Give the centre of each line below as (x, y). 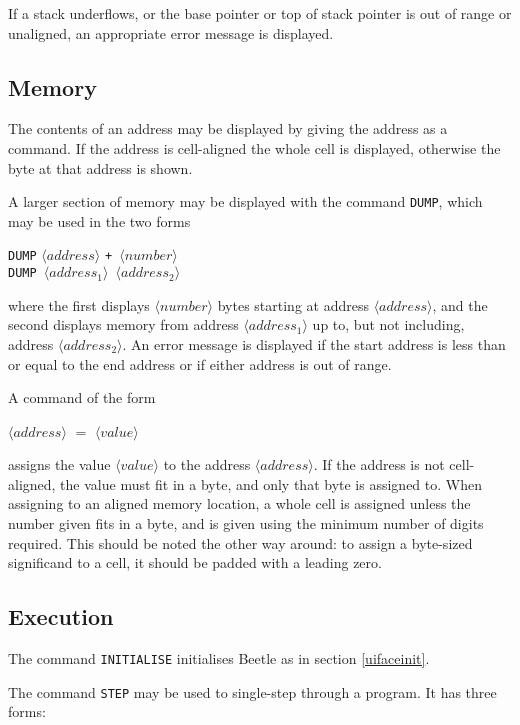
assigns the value (59, 464)
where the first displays (79, 304)
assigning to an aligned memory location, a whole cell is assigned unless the (239, 503)
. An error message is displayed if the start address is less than (314, 343)
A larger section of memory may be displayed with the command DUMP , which (245, 201)
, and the (460, 304)
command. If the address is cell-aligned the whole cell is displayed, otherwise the (254, 147)
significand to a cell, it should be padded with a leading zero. (195, 562)
